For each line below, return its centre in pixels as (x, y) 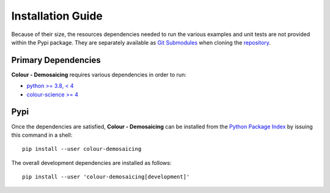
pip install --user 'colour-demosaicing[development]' (106, 177)
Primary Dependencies (56, 60)
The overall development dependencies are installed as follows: (91, 162)
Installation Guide (57, 16)
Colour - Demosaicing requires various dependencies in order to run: (99, 75)
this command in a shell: (42, 135)
